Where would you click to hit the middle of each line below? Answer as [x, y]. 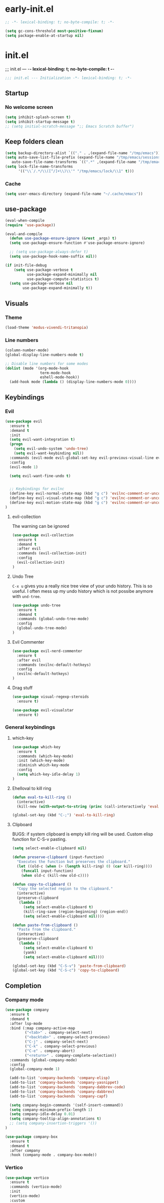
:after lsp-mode [26, 1023]
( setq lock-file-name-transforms [39, 167]
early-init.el [29, 9]
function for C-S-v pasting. [39, 839]
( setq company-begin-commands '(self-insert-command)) [66, 1105]
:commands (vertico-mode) [36, 1187]
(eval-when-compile [25, 220]
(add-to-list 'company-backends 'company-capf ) [59, 1096]
